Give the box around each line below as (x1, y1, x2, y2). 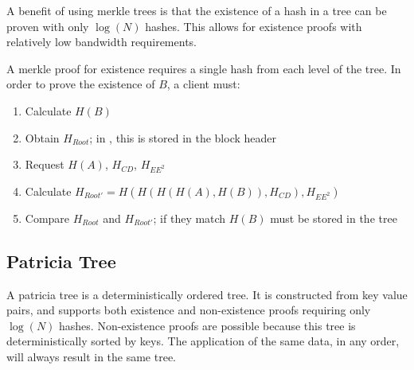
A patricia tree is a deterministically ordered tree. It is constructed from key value (6, 286, 408, 302)
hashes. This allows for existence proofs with (145, 18, 362, 34)
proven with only (6, 18, 89, 34)
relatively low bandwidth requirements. (6, 33, 197, 50)
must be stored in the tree (270, 209, 397, 226)
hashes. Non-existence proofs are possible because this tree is (59, 317, 356, 333)
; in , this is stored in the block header (89, 129, 277, 146)
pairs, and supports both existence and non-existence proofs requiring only (6, 302, 371, 318)
